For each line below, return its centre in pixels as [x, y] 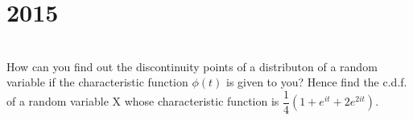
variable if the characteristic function [97, 82]
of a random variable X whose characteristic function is [143, 101]
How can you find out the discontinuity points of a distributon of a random [192, 66]
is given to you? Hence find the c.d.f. [316, 82]
